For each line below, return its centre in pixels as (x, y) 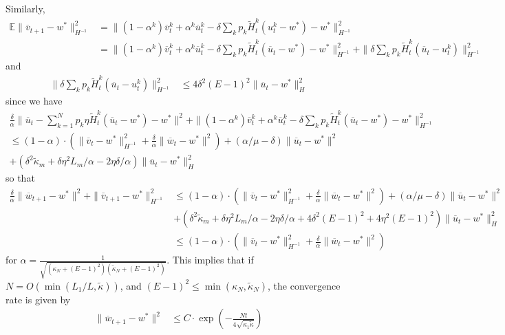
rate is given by (38, 299)
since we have (34, 101)
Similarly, (25, 8)
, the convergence (304, 285)
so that (20, 178)
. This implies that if (210, 260)
